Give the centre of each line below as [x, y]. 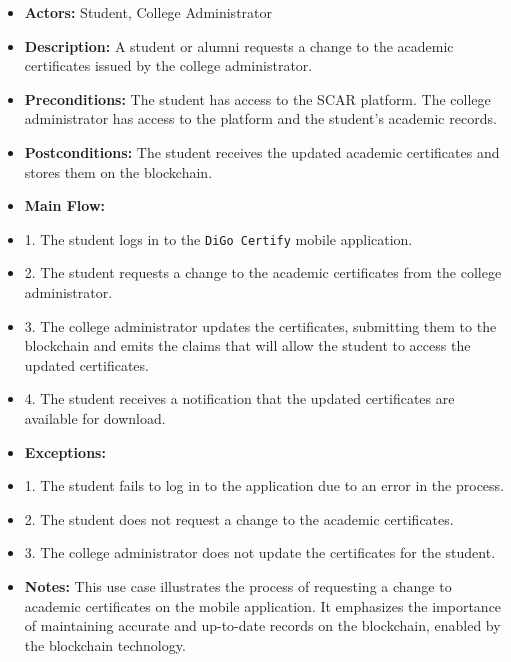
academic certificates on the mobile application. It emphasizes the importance [263, 605]
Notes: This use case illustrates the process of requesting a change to [238, 585]
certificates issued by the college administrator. [168, 65]
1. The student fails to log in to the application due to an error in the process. [264, 485]
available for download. [95, 417]
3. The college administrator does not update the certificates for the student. [260, 552]
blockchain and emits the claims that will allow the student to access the [247, 345]
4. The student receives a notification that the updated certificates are [239, 398]
